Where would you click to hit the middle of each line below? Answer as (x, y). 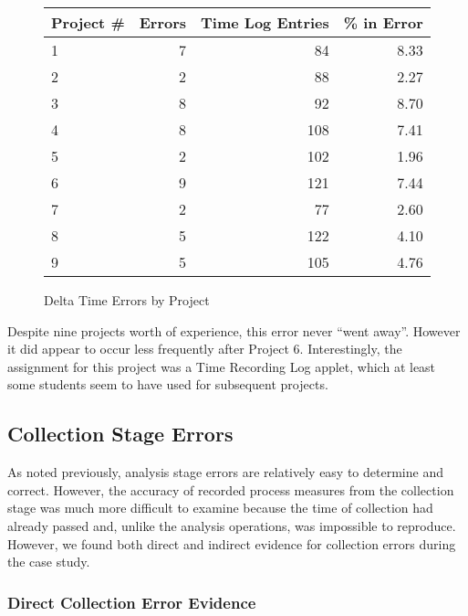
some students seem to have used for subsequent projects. (168, 384)
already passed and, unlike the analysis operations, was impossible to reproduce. (232, 525)
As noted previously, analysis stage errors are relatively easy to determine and (225, 472)
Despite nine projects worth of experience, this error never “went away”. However (234, 330)
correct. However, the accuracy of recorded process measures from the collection (231, 489)
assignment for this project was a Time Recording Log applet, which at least (222, 366)
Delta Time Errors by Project (127, 300)
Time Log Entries (265, 22)
